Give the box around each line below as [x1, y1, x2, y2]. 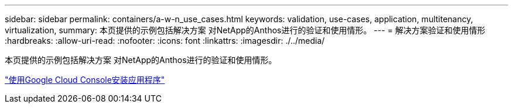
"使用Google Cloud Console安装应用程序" [5, 75, 165, 85]
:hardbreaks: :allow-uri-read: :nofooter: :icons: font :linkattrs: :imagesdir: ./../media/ [5, 36, 325, 46]
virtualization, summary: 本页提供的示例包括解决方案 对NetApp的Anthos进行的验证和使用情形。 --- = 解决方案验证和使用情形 [5, 25, 485, 35]
